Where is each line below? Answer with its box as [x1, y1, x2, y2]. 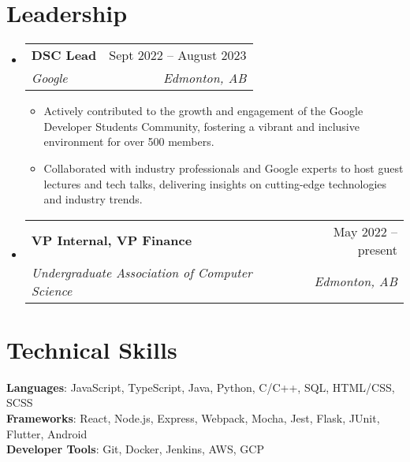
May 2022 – [333, 222, 397, 240]
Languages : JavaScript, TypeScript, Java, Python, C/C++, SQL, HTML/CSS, [6, 378, 395, 395]
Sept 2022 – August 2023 [109, 46, 247, 65]
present [357, 240, 397, 259]
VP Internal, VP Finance [31, 231, 192, 250]
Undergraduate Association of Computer [31, 263, 252, 281]
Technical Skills [6, 333, 177, 365]
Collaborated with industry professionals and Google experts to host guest [43, 159, 404, 176]
